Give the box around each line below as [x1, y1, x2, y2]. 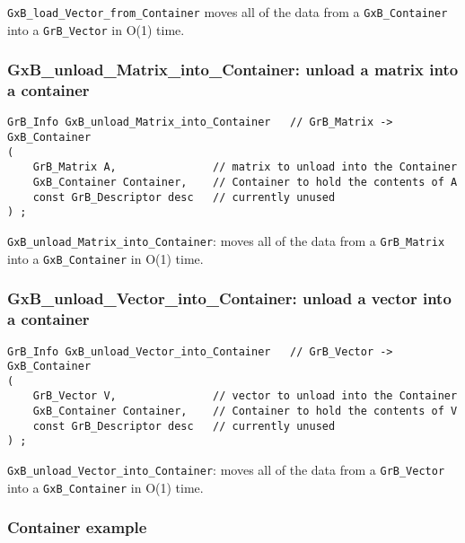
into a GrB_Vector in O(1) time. [7, 20, 185, 39]
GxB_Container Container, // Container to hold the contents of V [32, 405, 458, 418]
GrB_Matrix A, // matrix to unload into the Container [32, 161, 458, 174]
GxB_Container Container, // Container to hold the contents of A [32, 176, 458, 189]
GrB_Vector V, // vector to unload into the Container [32, 390, 458, 403]
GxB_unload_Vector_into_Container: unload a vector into [7, 287, 452, 310]
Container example [7, 516, 147, 539]
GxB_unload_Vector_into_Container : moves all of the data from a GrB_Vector [7, 460, 445, 479]
